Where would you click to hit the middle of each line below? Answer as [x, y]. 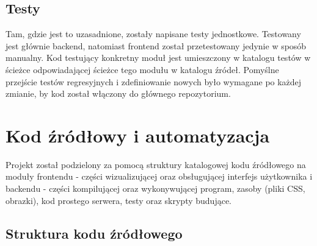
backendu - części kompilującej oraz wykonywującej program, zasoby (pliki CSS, [155, 188]
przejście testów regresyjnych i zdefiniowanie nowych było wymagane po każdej [154, 81]
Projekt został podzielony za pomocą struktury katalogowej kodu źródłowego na [156, 164]
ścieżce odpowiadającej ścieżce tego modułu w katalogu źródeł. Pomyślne [142, 69]
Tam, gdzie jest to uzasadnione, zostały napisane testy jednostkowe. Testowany [153, 34]
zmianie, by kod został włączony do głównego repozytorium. [118, 93]
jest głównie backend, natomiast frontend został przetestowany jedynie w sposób [156, 45]
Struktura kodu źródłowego [94, 233]
